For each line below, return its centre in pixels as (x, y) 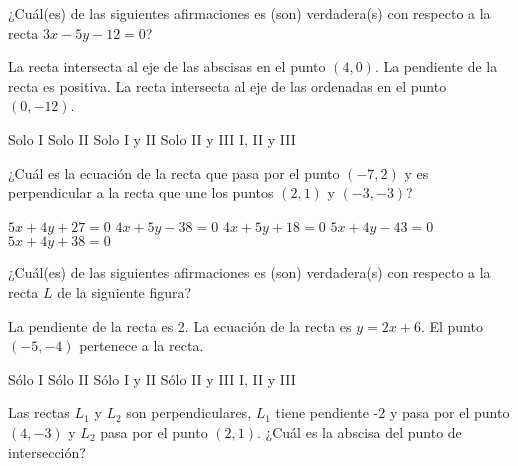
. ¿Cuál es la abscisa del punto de (359, 431)
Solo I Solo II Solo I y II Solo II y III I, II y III (152, 138)
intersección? (47, 451)
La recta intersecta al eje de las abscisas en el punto (167, 66)
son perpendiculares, (189, 412)
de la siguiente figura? (124, 291)
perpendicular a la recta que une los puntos (141, 192)
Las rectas (39, 412)
